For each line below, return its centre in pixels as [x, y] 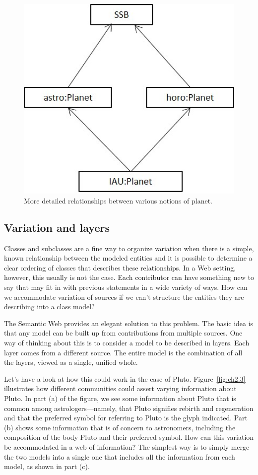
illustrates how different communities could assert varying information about [120, 388]
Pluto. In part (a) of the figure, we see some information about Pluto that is [120, 398]
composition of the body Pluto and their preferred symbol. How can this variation [129, 437]
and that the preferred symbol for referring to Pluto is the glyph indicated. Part [126, 418]
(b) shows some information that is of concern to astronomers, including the [120, 427]
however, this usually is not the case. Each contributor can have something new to [129, 277]
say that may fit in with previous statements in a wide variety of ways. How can [126, 287]
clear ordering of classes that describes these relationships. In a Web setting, [120, 267]
